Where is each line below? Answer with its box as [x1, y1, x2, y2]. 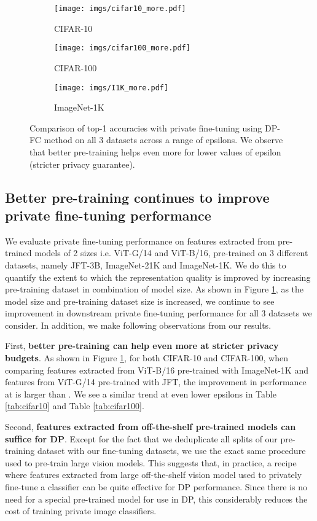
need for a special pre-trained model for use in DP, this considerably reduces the [5, 492, 308, 505]
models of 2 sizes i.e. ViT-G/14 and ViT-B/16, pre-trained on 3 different [34, 246, 308, 259]
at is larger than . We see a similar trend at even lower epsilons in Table [5, 387, 276, 400]
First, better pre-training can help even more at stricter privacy [5, 339, 279, 352]
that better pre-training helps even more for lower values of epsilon [29, 145, 281, 158]
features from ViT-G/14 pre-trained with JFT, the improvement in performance [5, 375, 307, 388]
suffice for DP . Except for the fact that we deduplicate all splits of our [5, 432, 278, 445]
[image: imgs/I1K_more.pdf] [54, 83, 169, 92]
